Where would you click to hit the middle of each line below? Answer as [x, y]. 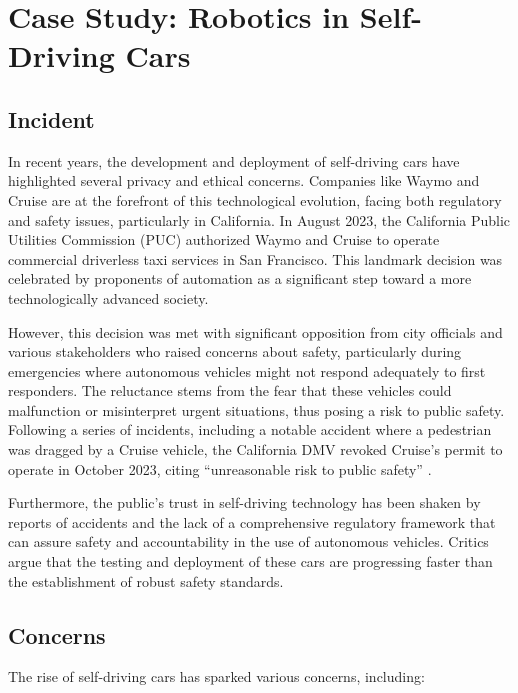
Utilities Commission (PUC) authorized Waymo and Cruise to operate [224, 239]
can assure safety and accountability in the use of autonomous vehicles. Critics [248, 541]
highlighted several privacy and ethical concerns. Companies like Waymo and [244, 180]
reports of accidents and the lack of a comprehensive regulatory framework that [252, 521]
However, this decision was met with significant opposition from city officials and [255, 331]
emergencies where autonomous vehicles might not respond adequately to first [247, 370]
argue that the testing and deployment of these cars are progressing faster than [250, 561]
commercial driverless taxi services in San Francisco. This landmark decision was [255, 258]
